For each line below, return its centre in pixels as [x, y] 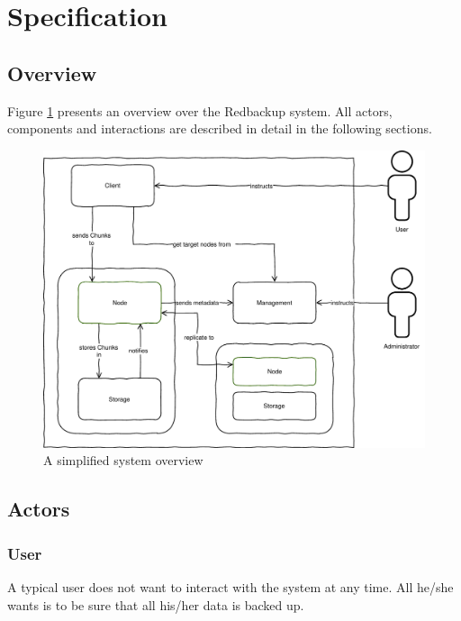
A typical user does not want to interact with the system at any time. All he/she [230, 586]
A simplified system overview [123, 460]
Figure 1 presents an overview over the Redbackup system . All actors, [200, 110]
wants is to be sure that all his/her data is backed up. [156, 604]
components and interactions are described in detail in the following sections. [220, 128]
